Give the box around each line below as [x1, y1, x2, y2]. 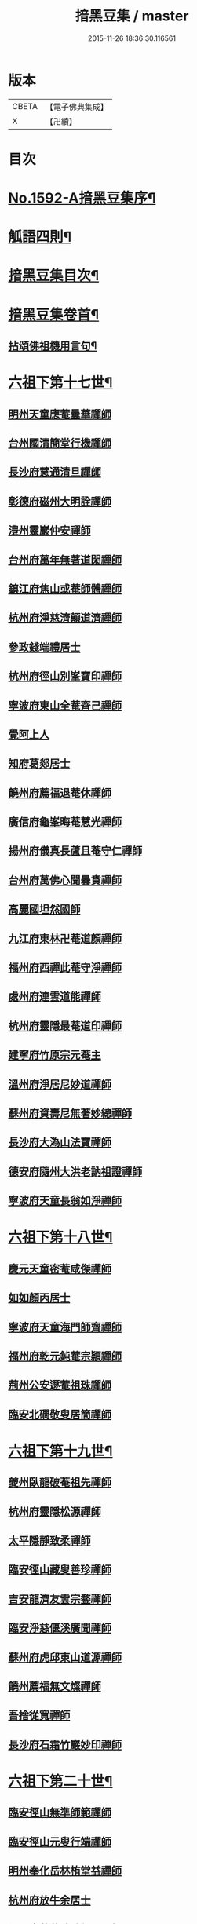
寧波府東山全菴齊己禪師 [8, 699, 122, 712]
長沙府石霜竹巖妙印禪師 [8, 1738, 122, 1751]
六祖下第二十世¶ [8, 1772, 113, 1790]
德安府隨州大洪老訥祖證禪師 [8, 1165, 143, 1178]
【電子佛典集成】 [45, 101, 108, 112]
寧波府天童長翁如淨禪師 [8, 1194, 122, 1207]
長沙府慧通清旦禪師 [8, 465, 101, 479]
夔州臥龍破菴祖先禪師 [8, 1476, 111, 1489]
